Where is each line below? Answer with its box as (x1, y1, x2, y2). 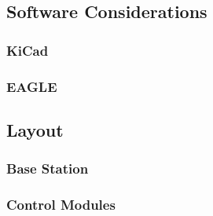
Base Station (6, 159, 89, 178)
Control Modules (6, 195, 116, 214)
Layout (6, 117, 64, 141)
